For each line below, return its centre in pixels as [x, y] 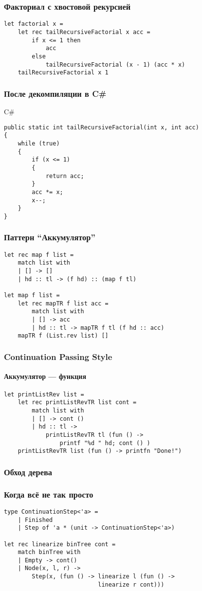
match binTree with [49, 552]
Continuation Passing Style [58, 356]
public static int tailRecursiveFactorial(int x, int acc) [101, 127]
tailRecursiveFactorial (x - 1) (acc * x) [115, 64]
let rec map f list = [39, 255]
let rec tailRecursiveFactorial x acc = [84, 32]
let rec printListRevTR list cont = [77, 403]
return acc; [65, 176]
